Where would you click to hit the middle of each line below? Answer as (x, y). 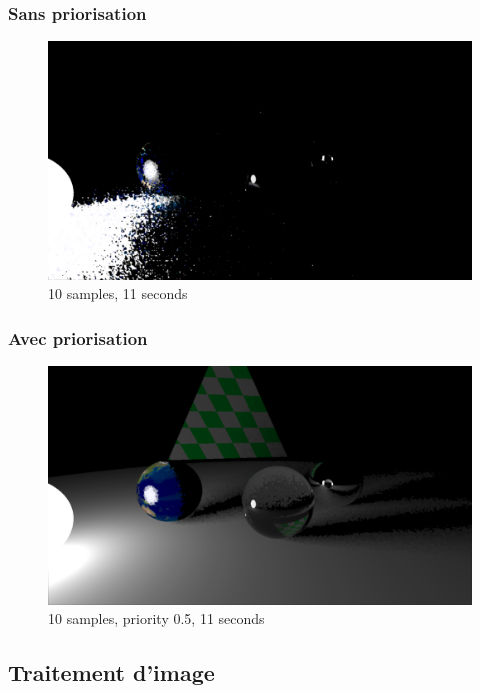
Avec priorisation (78, 337)
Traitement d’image (111, 672)
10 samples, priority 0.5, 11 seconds (156, 618)
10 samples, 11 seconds (118, 293)
